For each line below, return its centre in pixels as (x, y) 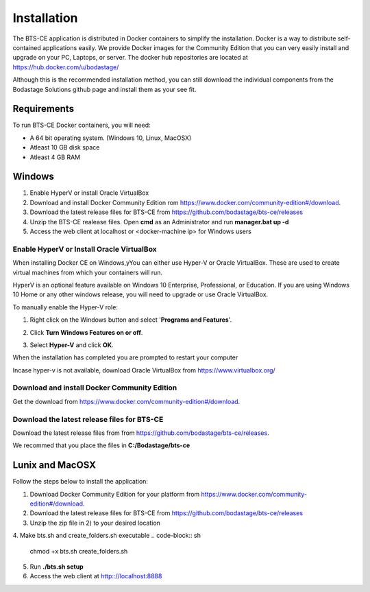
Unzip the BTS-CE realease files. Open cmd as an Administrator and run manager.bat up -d (159, 222)
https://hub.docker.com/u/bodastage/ (66, 67)
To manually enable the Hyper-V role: (65, 307)
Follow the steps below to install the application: (81, 482)
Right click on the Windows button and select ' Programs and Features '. (131, 320)
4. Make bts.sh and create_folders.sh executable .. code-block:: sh (107, 536)
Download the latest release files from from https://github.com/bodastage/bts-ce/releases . (141, 433)
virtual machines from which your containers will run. (87, 272)
